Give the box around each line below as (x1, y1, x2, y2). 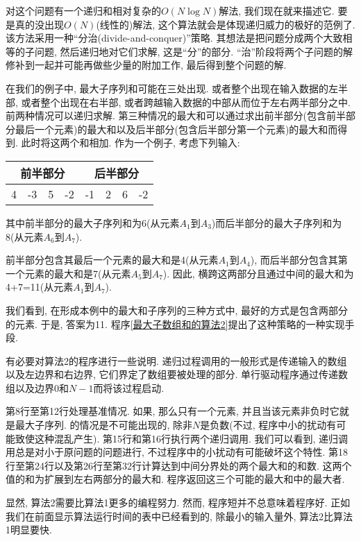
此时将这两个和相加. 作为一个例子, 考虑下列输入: (21, 135, 240, 150)
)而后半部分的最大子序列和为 (211, 215, 342, 230)
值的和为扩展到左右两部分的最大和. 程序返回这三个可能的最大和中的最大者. (6, 472, 345, 486)
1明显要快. (6, 522, 52, 537)
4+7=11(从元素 (6, 280, 74, 294)
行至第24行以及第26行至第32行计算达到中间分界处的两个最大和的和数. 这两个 (6, 458, 352, 472)
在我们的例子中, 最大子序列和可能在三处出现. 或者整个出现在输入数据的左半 (6, 80, 349, 95)
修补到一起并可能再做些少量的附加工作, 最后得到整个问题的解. (6, 58, 287, 72)
